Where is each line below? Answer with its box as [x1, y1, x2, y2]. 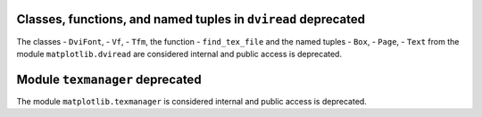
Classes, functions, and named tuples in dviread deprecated [16, 12, 366, 27]
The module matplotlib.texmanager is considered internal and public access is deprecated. [16, 96, 368, 106]
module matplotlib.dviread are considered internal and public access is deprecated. [16, 48, 343, 59]
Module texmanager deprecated [16, 71, 202, 87]
